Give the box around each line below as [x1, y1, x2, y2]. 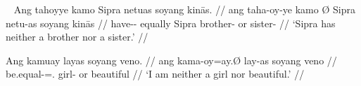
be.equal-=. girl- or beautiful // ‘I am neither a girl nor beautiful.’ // [6, 66, 305, 81]
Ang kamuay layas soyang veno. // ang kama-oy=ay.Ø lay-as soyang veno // [6, 52, 337, 67]
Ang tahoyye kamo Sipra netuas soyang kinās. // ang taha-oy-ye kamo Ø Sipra [13, 2, 355, 16]
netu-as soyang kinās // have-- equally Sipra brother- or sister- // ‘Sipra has [6, 15, 336, 30]
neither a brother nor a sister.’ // [6, 29, 148, 44]
